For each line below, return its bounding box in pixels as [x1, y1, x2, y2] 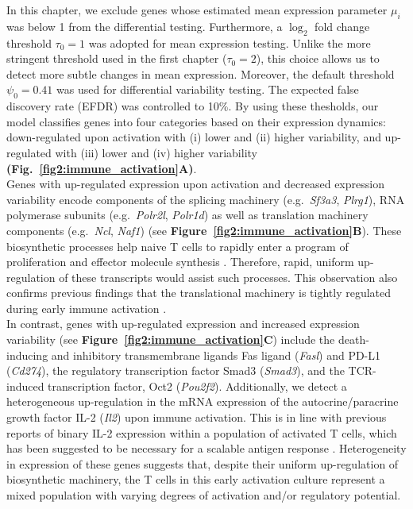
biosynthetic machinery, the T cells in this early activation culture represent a [6, 471, 385, 488]
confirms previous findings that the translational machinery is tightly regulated [6, 284, 392, 301]
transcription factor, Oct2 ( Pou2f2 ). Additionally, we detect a [48, 377, 347, 394]
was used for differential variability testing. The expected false [56, 81, 359, 98]
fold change [315, 17, 370, 34]
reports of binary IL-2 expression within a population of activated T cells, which [6, 424, 397, 441]
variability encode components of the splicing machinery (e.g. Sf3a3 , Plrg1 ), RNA [6, 191, 405, 207]
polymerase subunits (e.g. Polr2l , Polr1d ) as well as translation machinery [6, 206, 369, 223]
